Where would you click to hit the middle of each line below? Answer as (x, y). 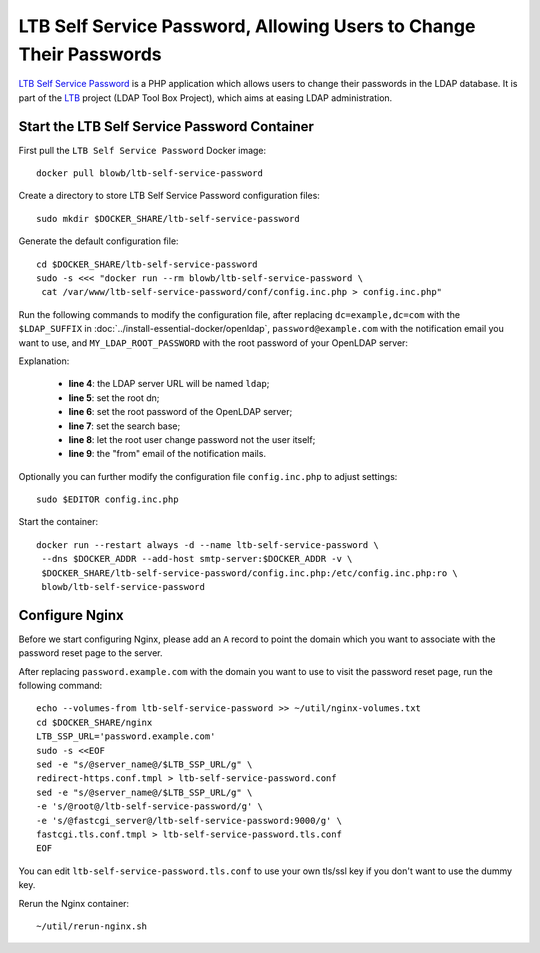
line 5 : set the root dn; (114, 397)
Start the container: (58, 522)
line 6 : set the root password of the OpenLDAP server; (180, 412)
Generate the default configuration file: (98, 241)
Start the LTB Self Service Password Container (166, 126)
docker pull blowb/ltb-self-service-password (150, 173)
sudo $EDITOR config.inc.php (107, 499)
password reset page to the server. (90, 653)
